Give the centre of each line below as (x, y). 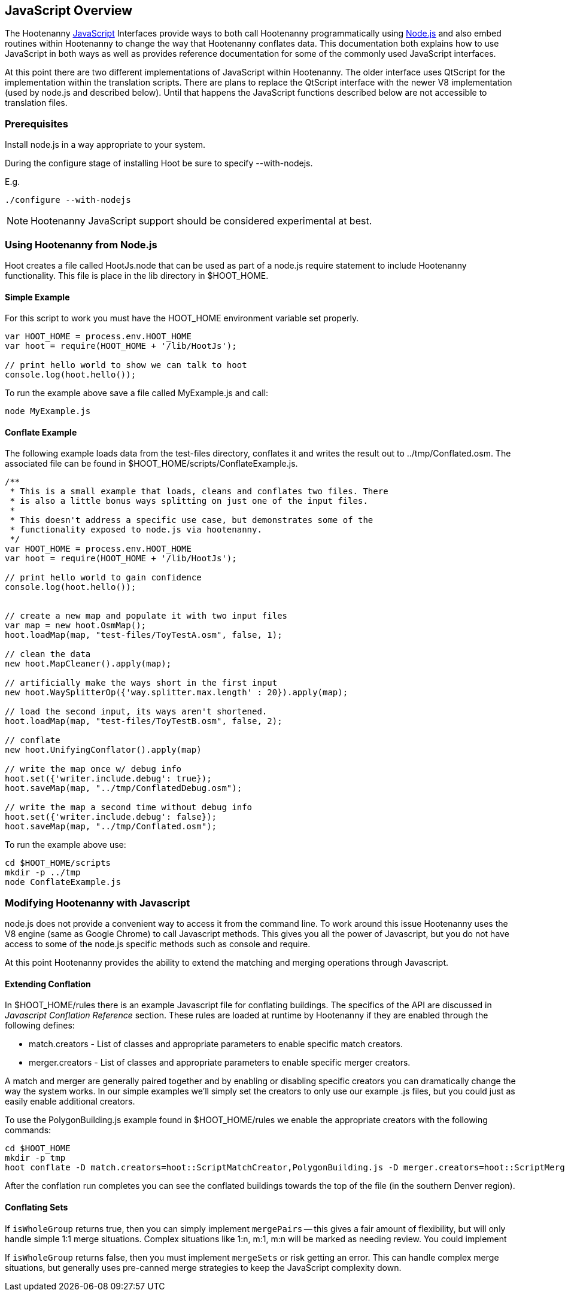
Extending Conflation (48, 984)
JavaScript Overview (69, 10)
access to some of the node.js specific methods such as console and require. (158, 944)
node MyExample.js (48, 411)
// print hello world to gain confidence (103, 578)
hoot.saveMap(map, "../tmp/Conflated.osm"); (111, 827)
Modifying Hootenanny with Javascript (98, 903)
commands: (28, 1130)
